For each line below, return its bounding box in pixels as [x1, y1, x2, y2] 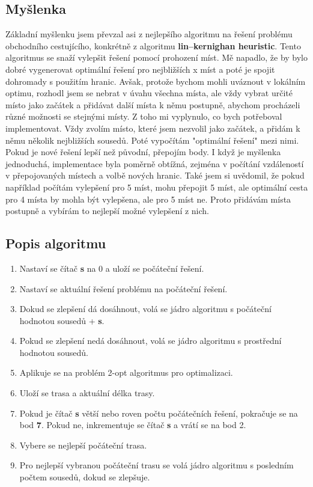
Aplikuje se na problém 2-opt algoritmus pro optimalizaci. [19, 366, 233, 379]
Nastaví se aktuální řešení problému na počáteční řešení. [19, 282, 228, 295]
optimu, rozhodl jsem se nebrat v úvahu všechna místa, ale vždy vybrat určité [5, 87, 293, 99]
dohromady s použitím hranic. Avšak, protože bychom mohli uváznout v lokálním [5, 75, 306, 87]
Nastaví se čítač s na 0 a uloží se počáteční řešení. [19, 262, 204, 274]
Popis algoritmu [5, 234, 106, 253]
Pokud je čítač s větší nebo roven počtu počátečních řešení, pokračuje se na [19, 406, 298, 419]
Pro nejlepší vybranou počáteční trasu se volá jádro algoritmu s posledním [19, 459, 294, 471]
